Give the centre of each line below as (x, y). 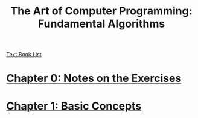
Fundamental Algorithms (101, 24)
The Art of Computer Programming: (101, 11)
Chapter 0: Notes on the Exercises (94, 78)
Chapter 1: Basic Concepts (74, 106)
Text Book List (24, 55)
